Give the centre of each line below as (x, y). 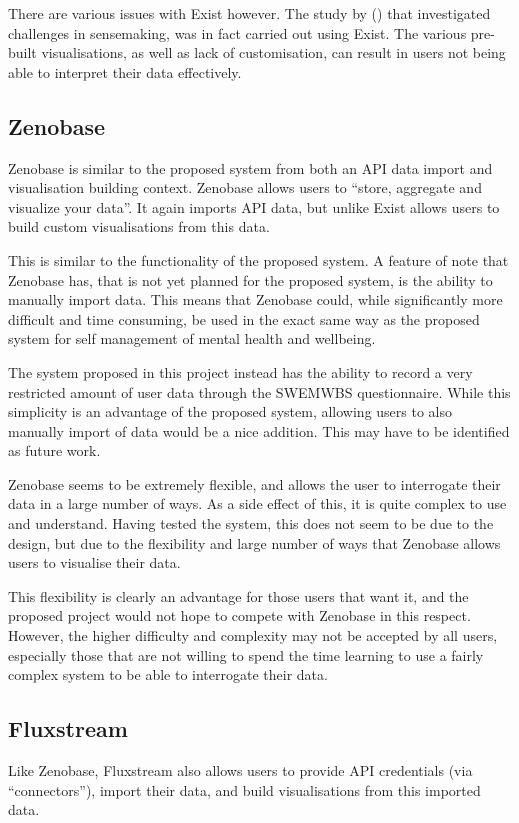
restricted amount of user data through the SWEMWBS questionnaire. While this (259, 391)
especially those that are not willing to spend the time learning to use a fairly (246, 654)
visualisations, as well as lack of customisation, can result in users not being (273, 52)
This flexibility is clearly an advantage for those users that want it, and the (238, 595)
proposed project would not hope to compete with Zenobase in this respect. (239, 615)
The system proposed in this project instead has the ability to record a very (240, 371)
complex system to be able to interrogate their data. (168, 674)
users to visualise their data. (94, 562)
